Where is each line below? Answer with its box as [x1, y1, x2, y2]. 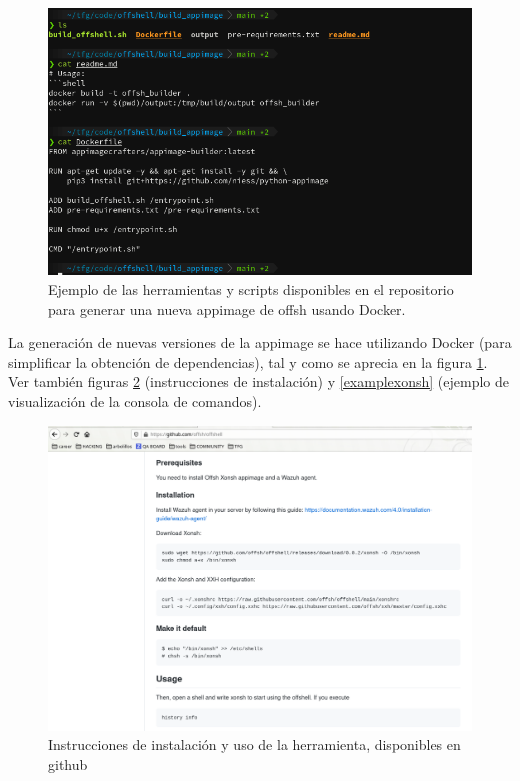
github [48, 753, 88, 774]
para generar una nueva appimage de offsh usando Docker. [48, 298, 406, 319]
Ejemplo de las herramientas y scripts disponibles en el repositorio [48, 278, 454, 299]
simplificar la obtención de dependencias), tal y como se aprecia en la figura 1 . [8, 351, 488, 372]
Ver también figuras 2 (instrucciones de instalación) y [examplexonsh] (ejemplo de [8, 371, 510, 392]
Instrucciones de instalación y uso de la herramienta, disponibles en [48, 734, 461, 755]
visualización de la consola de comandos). [8, 390, 262, 411]
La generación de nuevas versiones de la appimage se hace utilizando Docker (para [8, 332, 512, 353]
